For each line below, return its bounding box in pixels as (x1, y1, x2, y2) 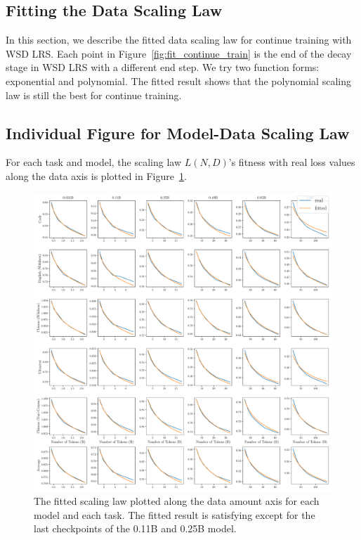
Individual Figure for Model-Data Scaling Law (6, 122, 350, 143)
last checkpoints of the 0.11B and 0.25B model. (34, 521, 237, 536)
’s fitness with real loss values (228, 155, 355, 169)
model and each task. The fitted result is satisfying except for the (34, 507, 315, 522)
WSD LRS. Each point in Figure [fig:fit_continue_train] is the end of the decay (6, 46, 352, 60)
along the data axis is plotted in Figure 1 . (6, 168, 187, 183)
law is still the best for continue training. (6, 87, 182, 102)
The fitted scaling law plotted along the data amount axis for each (34, 494, 320, 508)
